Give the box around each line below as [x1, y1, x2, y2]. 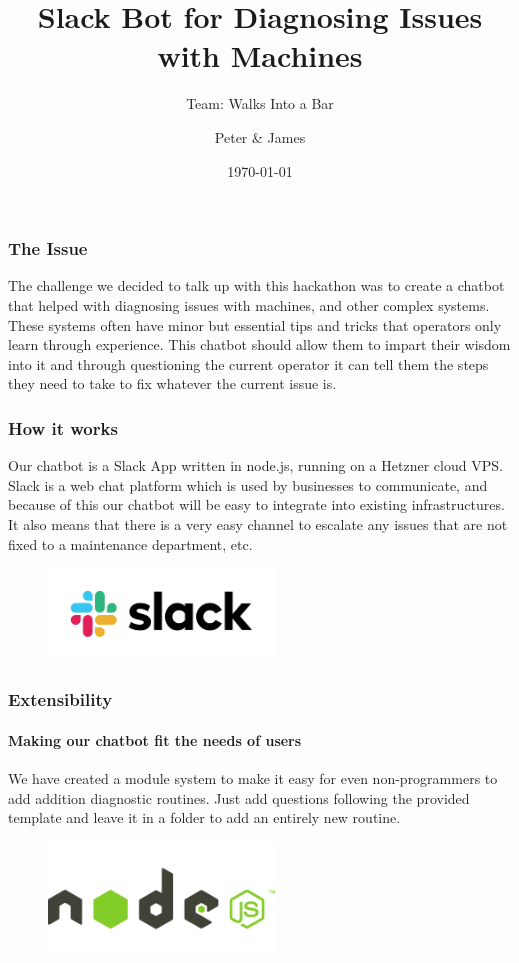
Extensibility [8, 687, 113, 712]
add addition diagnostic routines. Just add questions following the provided [8, 787, 470, 808]
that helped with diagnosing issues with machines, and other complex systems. [8, 294, 490, 315]
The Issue [8, 236, 88, 261]
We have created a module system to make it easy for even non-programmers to [8, 768, 498, 789]
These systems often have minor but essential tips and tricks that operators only [8, 314, 502, 335]
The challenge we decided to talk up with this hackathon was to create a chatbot [8, 275, 505, 296]
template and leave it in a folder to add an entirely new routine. [8, 807, 401, 828]
